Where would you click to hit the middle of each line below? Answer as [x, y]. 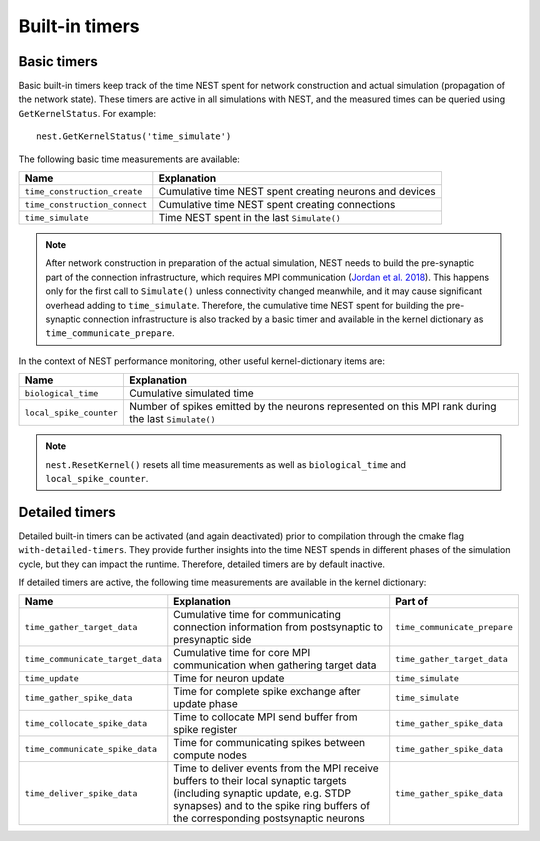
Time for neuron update [229, 678]
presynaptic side [212, 640]
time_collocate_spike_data [86, 723]
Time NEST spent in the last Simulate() [250, 218]
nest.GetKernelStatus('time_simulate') [134, 136]
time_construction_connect [86, 204]
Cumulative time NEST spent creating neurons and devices [297, 192]
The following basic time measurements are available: [129, 159]
